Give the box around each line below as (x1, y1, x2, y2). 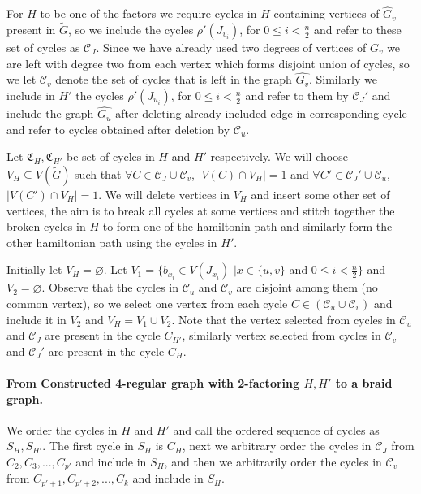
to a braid (335, 374, 393, 391)
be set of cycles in (67, 148, 155, 165)
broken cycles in (6, 218, 86, 235)
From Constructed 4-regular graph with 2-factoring (6, 374, 300, 391)
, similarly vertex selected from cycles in (182, 327, 381, 344)
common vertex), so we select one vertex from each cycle (6, 295, 288, 311)
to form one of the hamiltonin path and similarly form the (102, 218, 393, 235)
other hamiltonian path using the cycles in (6, 233, 217, 250)
